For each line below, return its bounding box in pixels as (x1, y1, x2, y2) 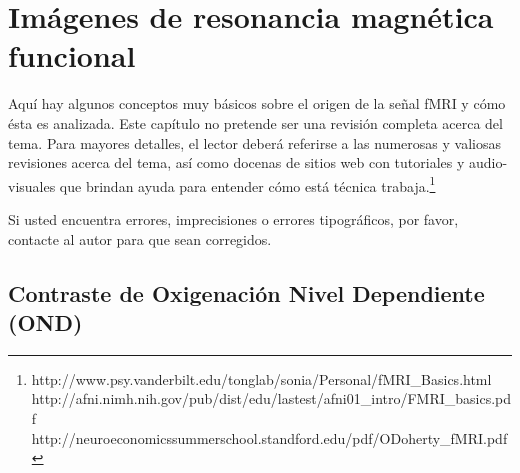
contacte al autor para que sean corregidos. (8, 228, 272, 249)
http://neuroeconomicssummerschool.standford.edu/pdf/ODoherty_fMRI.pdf (31, 427, 508, 448)
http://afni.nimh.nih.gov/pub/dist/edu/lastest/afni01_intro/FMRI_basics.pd (31, 388, 512, 409)
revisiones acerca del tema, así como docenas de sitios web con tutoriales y (8, 152, 465, 173)
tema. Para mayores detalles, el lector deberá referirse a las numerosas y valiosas (8, 132, 501, 153)
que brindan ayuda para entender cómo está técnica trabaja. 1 (59, 172, 436, 196)
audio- (469, 152, 508, 173)
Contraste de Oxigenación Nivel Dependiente (8, 277, 485, 308)
